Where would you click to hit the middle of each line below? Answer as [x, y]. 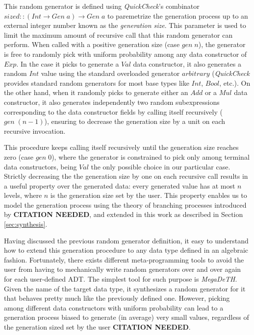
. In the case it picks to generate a [68, 63]
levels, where [23, 195]
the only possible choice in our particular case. [161, 166]
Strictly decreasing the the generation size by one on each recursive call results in [126, 176]
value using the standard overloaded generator [110, 73]
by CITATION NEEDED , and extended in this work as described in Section [124, 214]
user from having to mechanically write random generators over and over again [123, 269]
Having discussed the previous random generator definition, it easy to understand [126, 240]
